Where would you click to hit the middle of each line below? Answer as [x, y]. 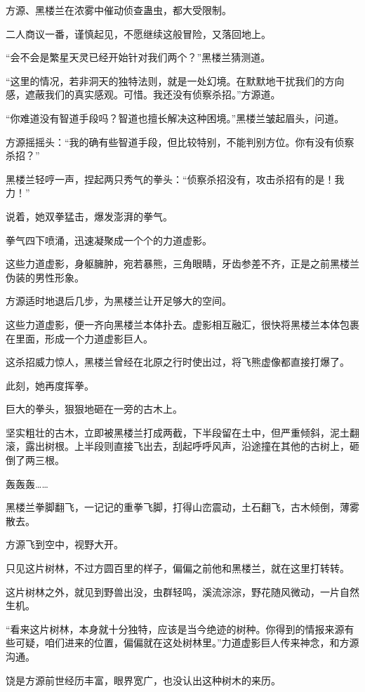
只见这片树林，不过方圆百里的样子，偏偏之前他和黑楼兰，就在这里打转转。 [178, 568]
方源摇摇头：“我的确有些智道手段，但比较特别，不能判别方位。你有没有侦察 [180, 141]
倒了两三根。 [35, 460]
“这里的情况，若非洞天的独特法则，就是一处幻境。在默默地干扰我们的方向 [175, 80]
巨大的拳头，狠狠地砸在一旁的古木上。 [94, 409]
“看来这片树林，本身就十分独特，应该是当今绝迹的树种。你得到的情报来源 [175, 628]
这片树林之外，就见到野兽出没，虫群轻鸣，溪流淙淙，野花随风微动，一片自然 [182, 591]
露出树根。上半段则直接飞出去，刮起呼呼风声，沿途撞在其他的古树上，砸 [192, 446]
